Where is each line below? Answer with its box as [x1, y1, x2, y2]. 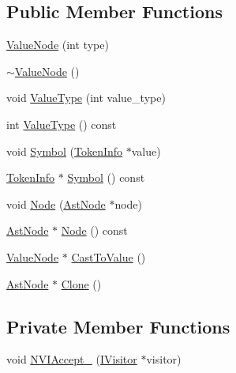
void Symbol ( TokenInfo [6, 142, 123, 159]
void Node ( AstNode [6, 195, 106, 212]
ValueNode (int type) [6, 36, 109, 53]
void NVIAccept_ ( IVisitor [6, 351, 137, 367]
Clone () [61, 275, 102, 292]
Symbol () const [67, 169, 145, 186]
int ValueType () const [6, 115, 117, 132]
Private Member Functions [6, 314, 230, 338]
